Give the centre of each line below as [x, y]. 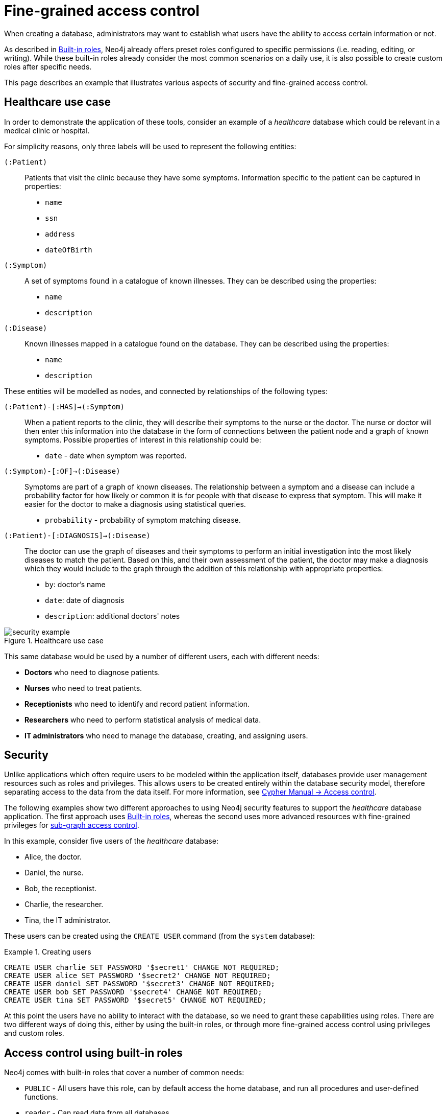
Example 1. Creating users [48, 952]
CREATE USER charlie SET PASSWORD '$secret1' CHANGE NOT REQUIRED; [142, 968]
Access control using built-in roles [94, 1053]
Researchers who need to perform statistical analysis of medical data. [143, 720]
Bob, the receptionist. [61, 889]
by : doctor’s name [75, 584]
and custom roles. [34, 1033]
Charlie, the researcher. [64, 904]
